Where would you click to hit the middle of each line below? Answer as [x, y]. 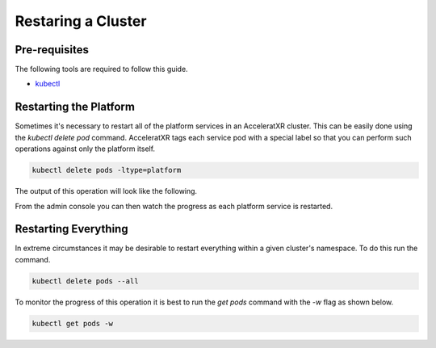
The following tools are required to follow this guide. [102, 69]
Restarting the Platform [75, 107]
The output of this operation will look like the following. [106, 191]
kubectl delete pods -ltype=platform [107, 170]
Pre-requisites [52, 50]
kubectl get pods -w [72, 323]
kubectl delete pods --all [85, 281]
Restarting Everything [71, 229]
